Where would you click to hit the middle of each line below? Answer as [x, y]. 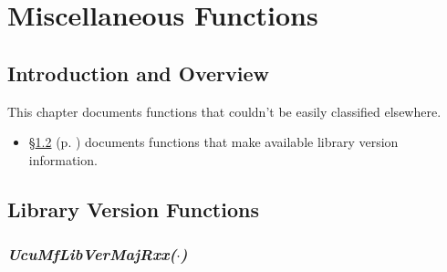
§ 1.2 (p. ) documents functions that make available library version [213, 142]
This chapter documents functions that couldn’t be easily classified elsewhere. [224, 111]
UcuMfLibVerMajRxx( [92, 254]
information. [63, 159]
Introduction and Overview [139, 73]
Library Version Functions [133, 209]
